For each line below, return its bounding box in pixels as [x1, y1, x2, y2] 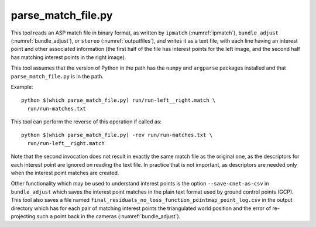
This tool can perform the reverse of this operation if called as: [11, 118, 162, 125]
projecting [11, 212, 36, 219]
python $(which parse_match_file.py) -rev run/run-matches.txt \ [21, 132, 213, 139]
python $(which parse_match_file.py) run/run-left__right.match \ [21, 97, 216, 104]
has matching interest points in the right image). [11, 53, 126, 61]
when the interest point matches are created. [11, 170, 119, 177]
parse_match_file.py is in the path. [11, 73, 104, 80]
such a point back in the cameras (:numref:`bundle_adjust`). [36, 212, 181, 219]
